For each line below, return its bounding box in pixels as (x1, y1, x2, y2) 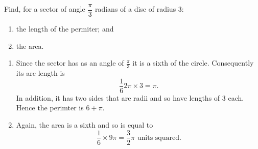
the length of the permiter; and (16, 23, 114, 34)
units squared (137, 134, 179, 141)
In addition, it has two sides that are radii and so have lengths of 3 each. (16, 92, 244, 103)
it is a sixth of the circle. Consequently (132, 57, 254, 68)
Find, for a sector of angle (4, 4, 85, 14)
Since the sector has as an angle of (16, 57, 124, 68)
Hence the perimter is (16, 102, 84, 113)
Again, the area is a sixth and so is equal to (16, 119, 153, 130)
